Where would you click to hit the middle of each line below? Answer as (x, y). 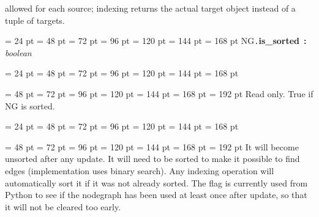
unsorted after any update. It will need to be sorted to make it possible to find (152, 159)
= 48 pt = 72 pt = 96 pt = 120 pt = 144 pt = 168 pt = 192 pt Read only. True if (159, 94)
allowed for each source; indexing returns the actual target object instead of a (150, 8)
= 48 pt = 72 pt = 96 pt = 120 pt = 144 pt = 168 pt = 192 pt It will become (152, 146)
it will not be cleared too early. (63, 206)
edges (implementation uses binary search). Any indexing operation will (140, 171)
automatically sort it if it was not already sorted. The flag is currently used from (156, 182)
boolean (18, 52)
